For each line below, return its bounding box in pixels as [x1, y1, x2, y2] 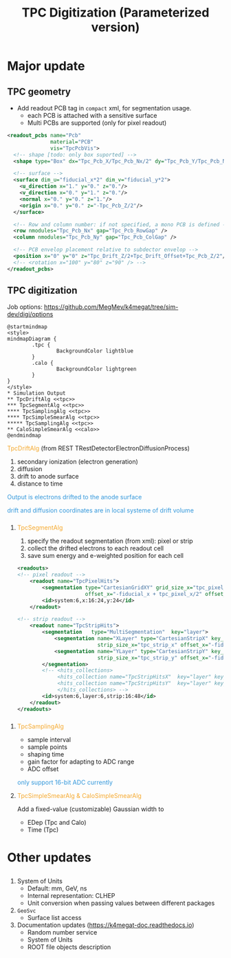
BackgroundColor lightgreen [56, 366, 137, 373]
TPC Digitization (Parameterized [21, 5, 210, 21]
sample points [27, 743, 67, 751]
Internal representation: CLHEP [27, 892, 115, 900]
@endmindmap [7, 432, 41, 439]
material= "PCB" [50, 138, 94, 146]
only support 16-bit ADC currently [16, 778, 113, 786]
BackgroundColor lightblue [56, 348, 134, 355]
